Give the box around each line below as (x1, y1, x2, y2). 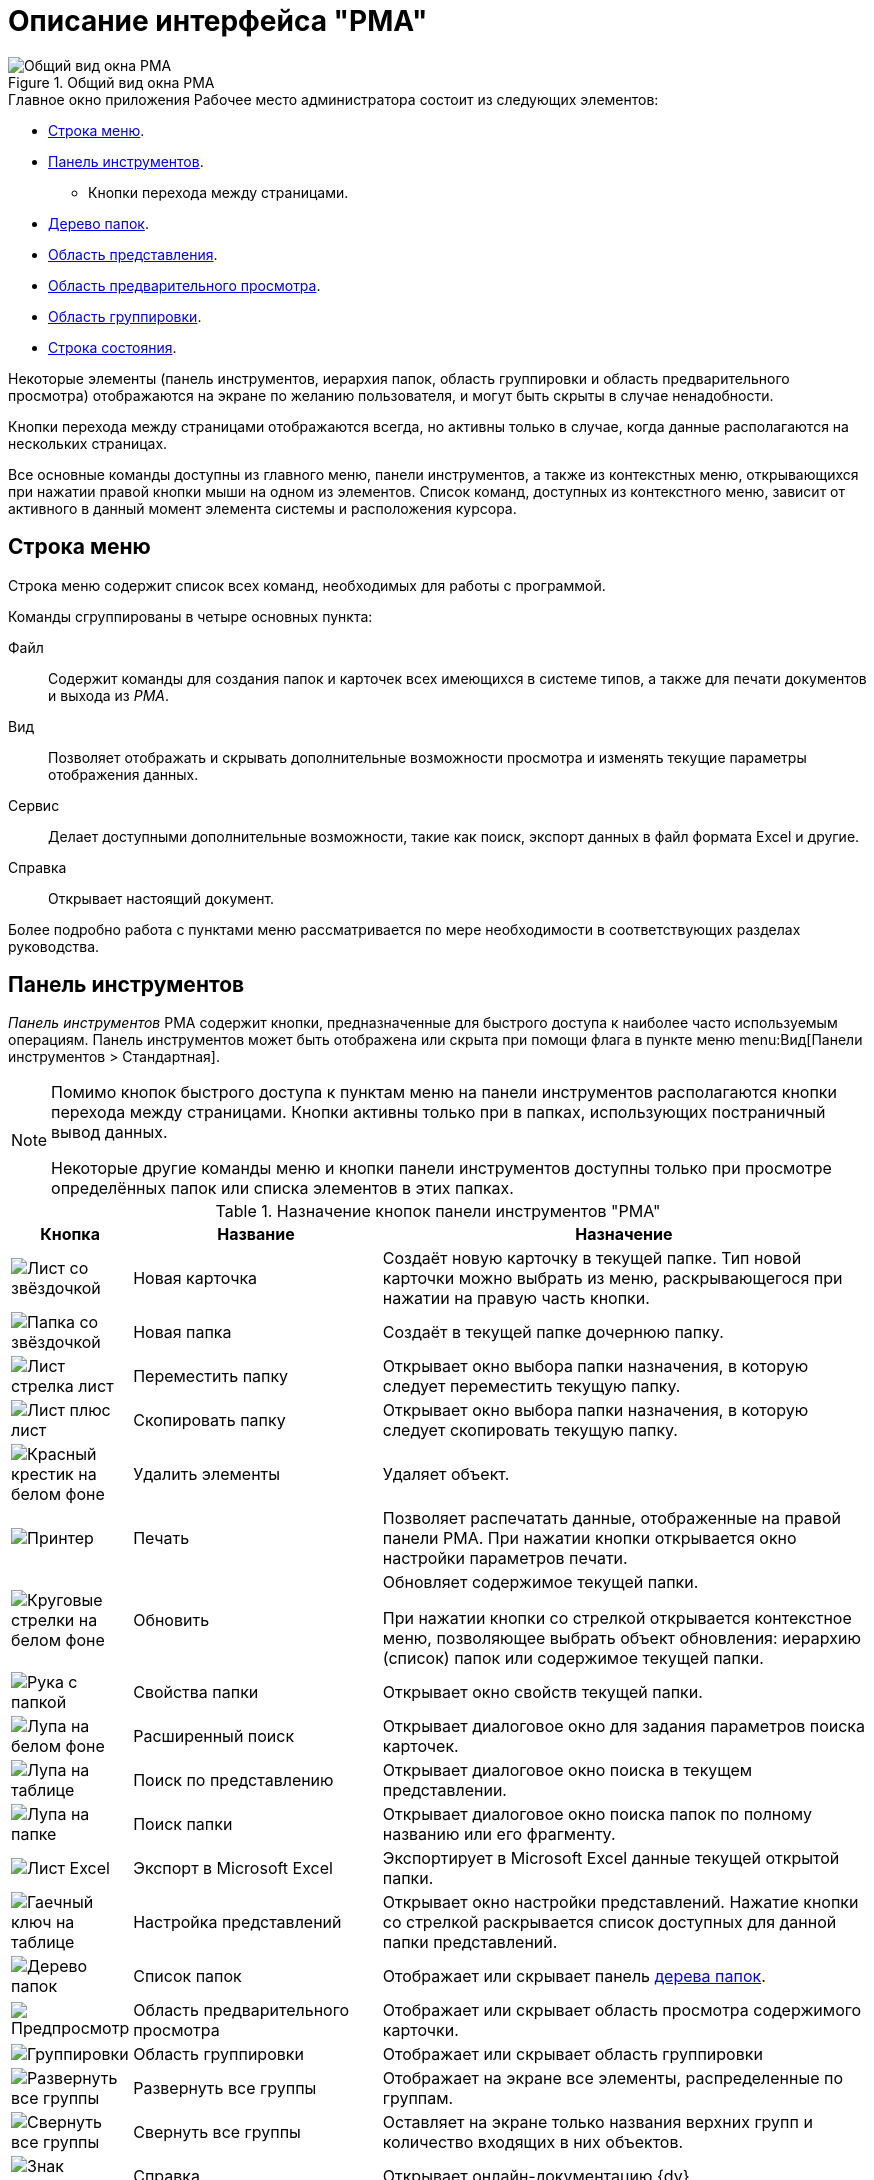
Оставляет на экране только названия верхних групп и (382, 2112, 813, 2133)
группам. (382, 2088, 454, 2109)
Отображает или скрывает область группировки (382, 2044, 763, 2065)
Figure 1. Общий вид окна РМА (8, 73, 215, 91)
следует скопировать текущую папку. (382, 1420, 678, 1441)
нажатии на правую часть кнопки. (382, 1288, 650, 1309)
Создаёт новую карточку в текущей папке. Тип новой (382, 1248, 802, 1269)
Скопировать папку (133, 1410, 286, 1431)
